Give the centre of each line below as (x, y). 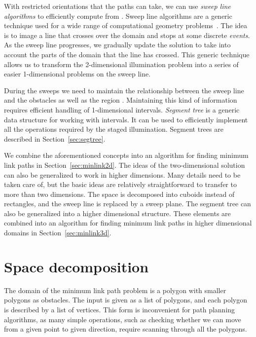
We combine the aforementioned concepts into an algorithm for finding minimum (126, 155)
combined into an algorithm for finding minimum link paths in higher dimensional (128, 223)
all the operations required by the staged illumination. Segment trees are (114, 129)
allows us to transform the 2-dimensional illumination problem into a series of (121, 64)
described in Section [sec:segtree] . (55, 138)
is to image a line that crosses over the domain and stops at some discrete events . (127, 35)
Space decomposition (76, 266)
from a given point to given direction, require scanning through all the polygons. (126, 329)
